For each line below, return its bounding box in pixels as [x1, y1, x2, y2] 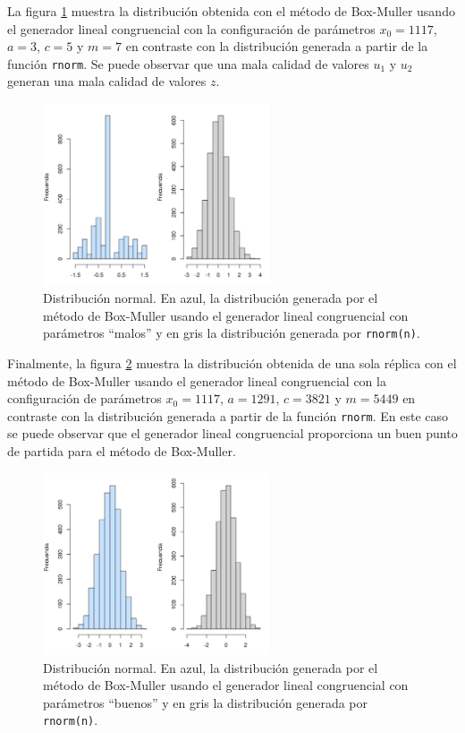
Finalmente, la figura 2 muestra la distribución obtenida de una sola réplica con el [7, 353, 457, 372]
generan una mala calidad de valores [7, 72, 207, 91]
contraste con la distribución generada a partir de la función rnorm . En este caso [7, 406, 449, 425]
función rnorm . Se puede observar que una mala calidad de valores [7, 54, 369, 73]
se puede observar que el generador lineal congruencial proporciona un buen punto [7, 424, 458, 443]
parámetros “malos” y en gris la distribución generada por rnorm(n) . [43, 323, 420, 342]
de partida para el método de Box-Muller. [7, 441, 236, 460]
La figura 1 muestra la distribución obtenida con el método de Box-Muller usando [7, 2, 455, 20]
